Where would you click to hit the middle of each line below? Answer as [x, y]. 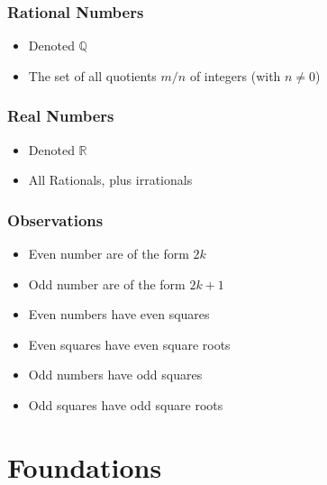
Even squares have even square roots [129, 344]
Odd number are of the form [107, 284]
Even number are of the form [109, 254]
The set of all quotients [92, 75]
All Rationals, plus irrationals [110, 180]
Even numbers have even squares [119, 314]
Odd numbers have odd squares [115, 375]
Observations [55, 220]
